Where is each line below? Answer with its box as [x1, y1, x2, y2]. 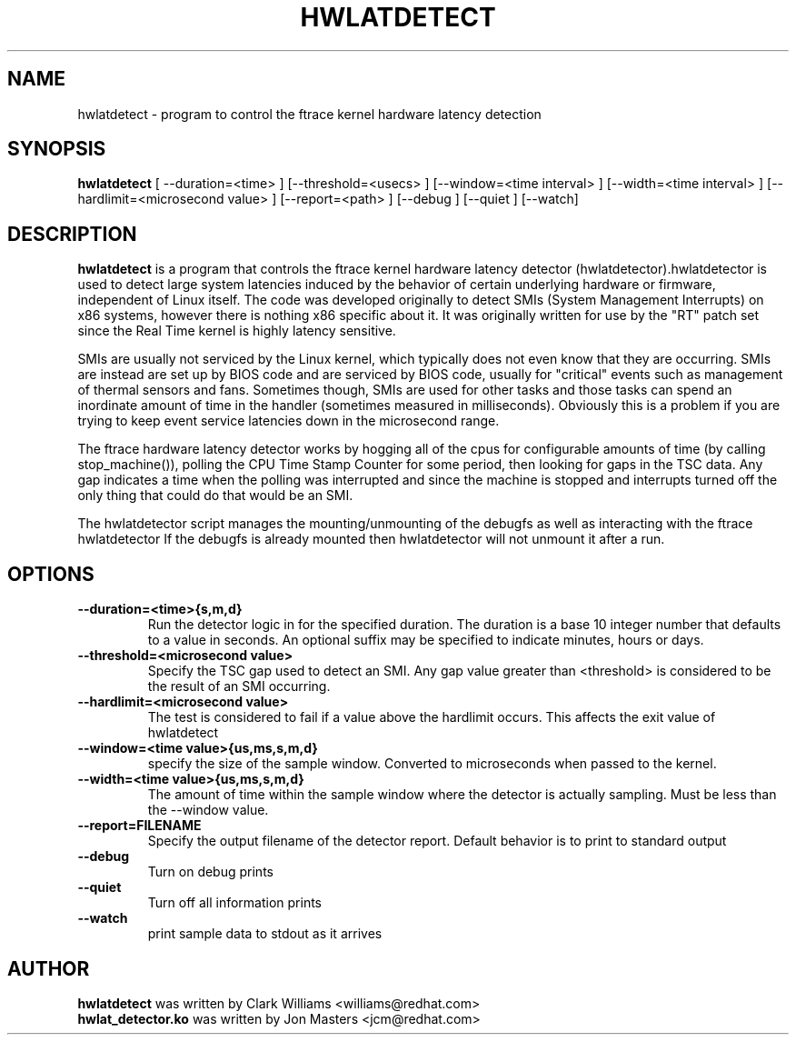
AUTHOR [7, 957, 90, 980]
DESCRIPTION [7, 222, 137, 245]
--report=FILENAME [77, 817, 202, 834]
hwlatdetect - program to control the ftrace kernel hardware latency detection [77, 105, 542, 122]
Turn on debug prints [147, 864, 274, 880]
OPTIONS [7, 562, 95, 586]
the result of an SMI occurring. [147, 678, 331, 695]
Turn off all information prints [147, 895, 322, 911]
